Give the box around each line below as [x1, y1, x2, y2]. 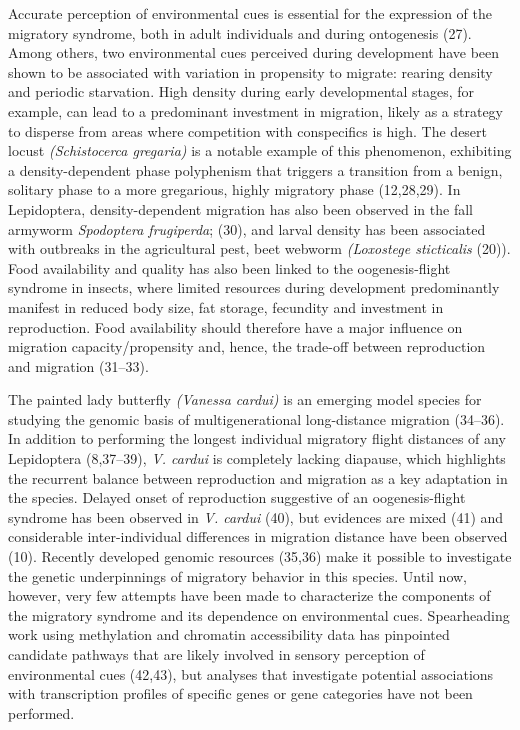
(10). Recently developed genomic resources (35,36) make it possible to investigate [8, 546, 512, 567]
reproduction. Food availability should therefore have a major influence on [8, 316, 463, 337]
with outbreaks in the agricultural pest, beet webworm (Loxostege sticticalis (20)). [8, 238, 511, 259]
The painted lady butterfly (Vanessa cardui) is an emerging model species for [8, 389, 482, 410]
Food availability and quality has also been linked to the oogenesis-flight [8, 257, 451, 278]
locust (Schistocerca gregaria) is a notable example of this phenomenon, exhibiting [8, 140, 512, 161]
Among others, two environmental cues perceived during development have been [8, 42, 500, 63]
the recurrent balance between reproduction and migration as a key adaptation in [8, 467, 508, 488]
